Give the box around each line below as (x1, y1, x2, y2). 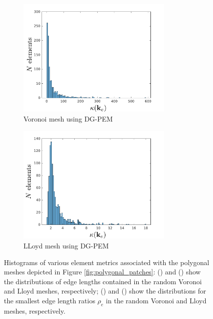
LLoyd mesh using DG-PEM (23, 241, 109, 251)
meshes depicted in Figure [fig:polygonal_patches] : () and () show (4, 267, 201, 277)
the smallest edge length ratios (4, 295, 95, 305)
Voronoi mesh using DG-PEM (23, 114, 113, 124)
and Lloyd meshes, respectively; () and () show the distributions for (4, 286, 206, 296)
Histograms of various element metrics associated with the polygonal (4, 257, 210, 267)
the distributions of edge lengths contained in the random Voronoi (4, 276, 202, 286)
